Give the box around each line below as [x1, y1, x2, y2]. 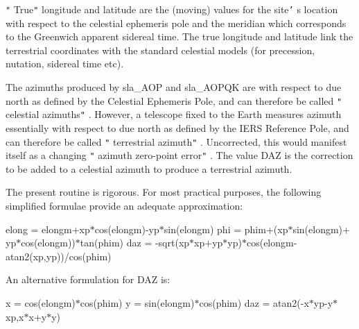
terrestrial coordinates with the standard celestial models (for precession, [6, 42, 315, 57]
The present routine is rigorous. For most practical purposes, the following [6, 185, 322, 199]
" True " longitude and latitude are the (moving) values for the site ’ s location [6, 2, 338, 16]
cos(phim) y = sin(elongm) [80, 296, 195, 310]
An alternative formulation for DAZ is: [6, 272, 170, 287]
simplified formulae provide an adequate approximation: [6, 199, 243, 213]
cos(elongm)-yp [94, 221, 159, 236]
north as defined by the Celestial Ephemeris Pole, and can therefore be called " [6, 93, 342, 108]
